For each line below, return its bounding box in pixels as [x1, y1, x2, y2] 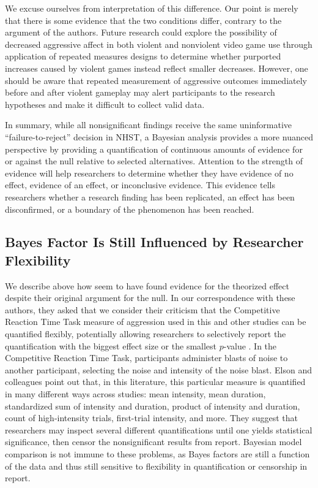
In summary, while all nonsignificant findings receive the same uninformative [5, 118, 292, 131]
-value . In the [223, 339, 277, 352]
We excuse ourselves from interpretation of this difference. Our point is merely [5, 2, 298, 14]
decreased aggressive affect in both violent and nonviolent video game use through [5, 37, 312, 50]
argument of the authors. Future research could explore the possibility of [5, 26, 277, 39]
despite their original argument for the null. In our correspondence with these [5, 291, 295, 304]
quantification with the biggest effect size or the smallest [5, 339, 217, 352]
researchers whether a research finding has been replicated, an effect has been [5, 190, 295, 203]
